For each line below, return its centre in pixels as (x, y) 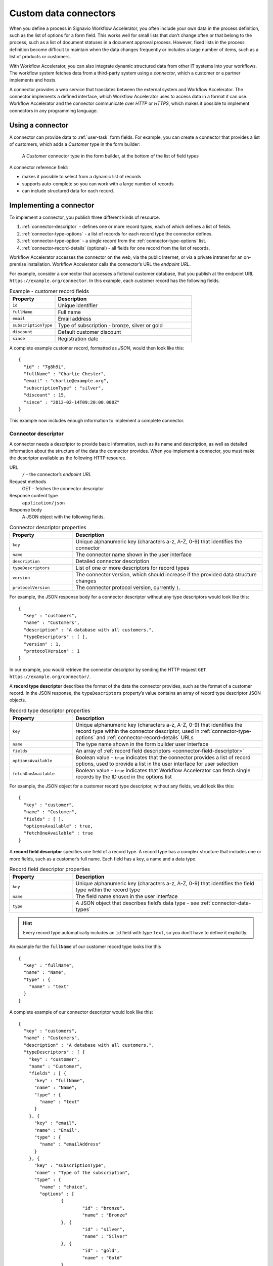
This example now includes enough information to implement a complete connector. (97, 421)
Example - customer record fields (49, 291)
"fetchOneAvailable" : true (58, 833)
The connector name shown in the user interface (134, 555)
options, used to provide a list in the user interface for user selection (157, 764)
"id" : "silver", (104, 1229)
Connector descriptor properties (48, 528)
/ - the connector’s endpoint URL (57, 474)
